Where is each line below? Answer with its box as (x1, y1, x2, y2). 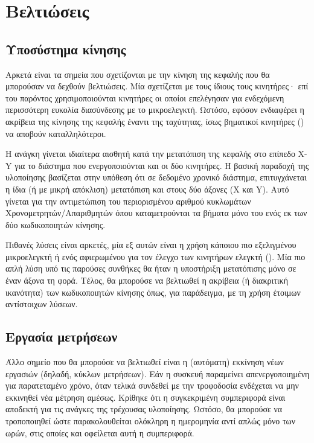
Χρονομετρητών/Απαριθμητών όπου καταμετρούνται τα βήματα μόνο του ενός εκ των (5, 206, 307, 219)
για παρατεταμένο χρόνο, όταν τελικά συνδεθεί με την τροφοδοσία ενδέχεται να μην (5, 379, 299, 392)
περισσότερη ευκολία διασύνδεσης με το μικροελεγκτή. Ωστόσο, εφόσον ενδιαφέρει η (5, 103, 304, 116)
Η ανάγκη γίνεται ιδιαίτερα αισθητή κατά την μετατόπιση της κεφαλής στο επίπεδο (5, 147, 295, 160)
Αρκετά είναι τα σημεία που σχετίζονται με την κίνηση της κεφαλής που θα (5, 68, 270, 80)
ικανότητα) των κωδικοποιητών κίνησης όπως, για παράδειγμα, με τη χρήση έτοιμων (5, 285, 301, 298)
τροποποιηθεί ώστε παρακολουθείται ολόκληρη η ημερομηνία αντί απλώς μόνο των (5, 415, 296, 427)
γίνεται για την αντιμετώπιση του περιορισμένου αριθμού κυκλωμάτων (5, 194, 251, 207)
